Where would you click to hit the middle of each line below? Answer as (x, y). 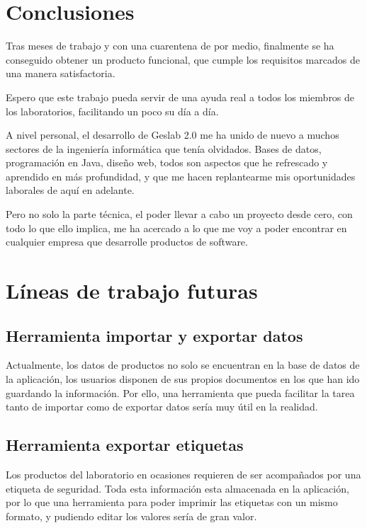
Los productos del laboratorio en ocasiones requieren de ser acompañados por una (183, 474)
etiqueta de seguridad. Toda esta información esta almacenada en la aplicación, (177, 488)
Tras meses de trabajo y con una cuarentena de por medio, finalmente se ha (170, 46)
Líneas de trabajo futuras (132, 291)
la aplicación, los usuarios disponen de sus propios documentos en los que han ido (183, 379)
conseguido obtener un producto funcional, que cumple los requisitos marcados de (183, 59)
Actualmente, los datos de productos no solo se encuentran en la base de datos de (183, 365)
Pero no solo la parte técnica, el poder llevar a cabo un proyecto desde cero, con (179, 214)
